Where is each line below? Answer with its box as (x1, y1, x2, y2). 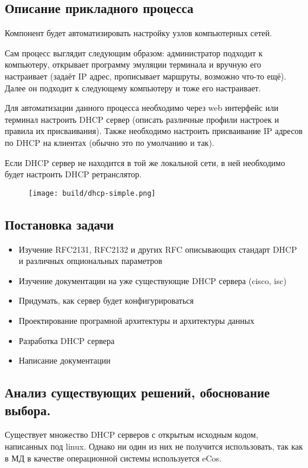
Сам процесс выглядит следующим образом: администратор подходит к (5, 46, 263, 59)
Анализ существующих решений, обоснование (5, 383, 270, 402)
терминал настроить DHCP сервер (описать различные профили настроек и (5, 113, 279, 125)
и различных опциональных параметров (18, 254, 162, 267)
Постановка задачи (5, 215, 114, 233)
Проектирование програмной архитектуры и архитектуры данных (18, 314, 255, 326)
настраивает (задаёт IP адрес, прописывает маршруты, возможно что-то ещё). (5, 69, 287, 82)
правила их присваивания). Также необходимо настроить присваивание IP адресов (5, 125, 303, 137)
